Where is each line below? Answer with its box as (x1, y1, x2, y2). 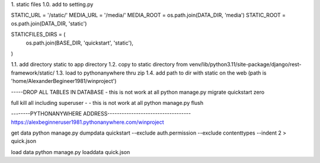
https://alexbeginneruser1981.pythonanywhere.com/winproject (11, 119, 164, 126)
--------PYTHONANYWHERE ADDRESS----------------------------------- (11, 110, 191, 117)
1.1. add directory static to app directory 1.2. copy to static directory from (11, 61, 188, 68)
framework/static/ (11, 69, 55, 76)
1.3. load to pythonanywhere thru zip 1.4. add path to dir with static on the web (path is (56, 69, 267, 76)
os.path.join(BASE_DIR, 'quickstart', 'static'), (25, 39, 133, 46)
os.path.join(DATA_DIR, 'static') (11, 20, 87, 27)
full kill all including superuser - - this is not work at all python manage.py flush (11, 99, 204, 106)
